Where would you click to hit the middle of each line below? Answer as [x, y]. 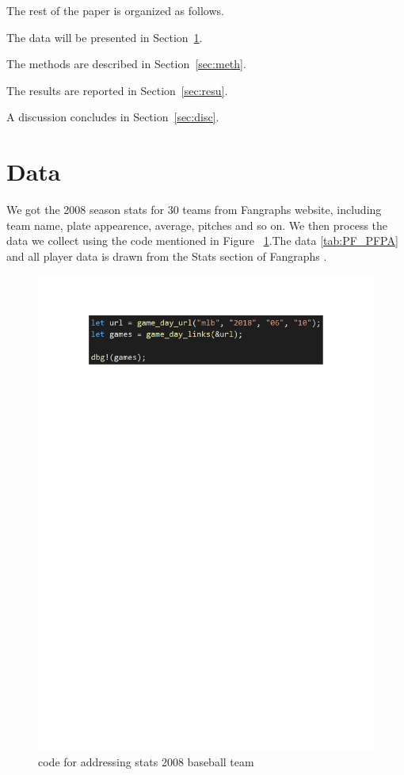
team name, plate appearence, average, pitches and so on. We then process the [197, 225]
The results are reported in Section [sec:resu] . [117, 90]
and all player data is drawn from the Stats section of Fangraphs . [167, 256]
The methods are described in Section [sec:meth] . [126, 64]
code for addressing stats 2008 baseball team [146, 761]
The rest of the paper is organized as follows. [115, 10]
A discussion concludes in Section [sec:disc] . [113, 117]
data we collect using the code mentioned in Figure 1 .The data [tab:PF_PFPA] [202, 241]
